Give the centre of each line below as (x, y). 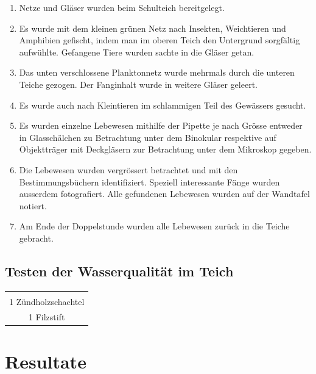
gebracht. (36, 238)
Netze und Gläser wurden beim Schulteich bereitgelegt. (122, 7)
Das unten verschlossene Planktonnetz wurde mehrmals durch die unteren (157, 72)
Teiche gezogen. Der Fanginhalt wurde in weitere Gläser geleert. (138, 84)
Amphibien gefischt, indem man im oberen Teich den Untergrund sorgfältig (160, 40)
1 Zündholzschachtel (47, 301)
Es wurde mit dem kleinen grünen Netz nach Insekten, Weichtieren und (153, 28)
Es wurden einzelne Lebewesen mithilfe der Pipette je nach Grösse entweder (161, 125)
